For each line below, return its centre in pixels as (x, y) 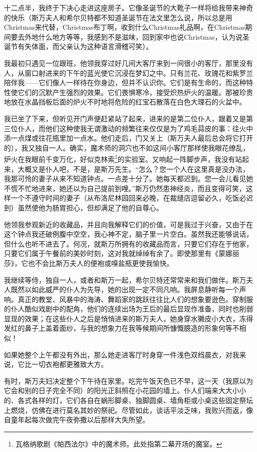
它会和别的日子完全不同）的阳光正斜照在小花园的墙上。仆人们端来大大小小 (125, 390)
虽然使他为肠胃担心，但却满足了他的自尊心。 (90, 207)
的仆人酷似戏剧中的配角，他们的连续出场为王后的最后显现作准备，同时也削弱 (128, 309)
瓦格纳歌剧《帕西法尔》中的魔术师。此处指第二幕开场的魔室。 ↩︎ (119, 443)
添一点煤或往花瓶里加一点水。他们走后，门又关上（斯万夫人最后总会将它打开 (128, 138)
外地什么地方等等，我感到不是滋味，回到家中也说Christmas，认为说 (133, 36)
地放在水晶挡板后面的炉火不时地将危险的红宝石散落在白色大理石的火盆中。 (125, 102)
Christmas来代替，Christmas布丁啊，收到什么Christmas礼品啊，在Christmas (125, 27)
